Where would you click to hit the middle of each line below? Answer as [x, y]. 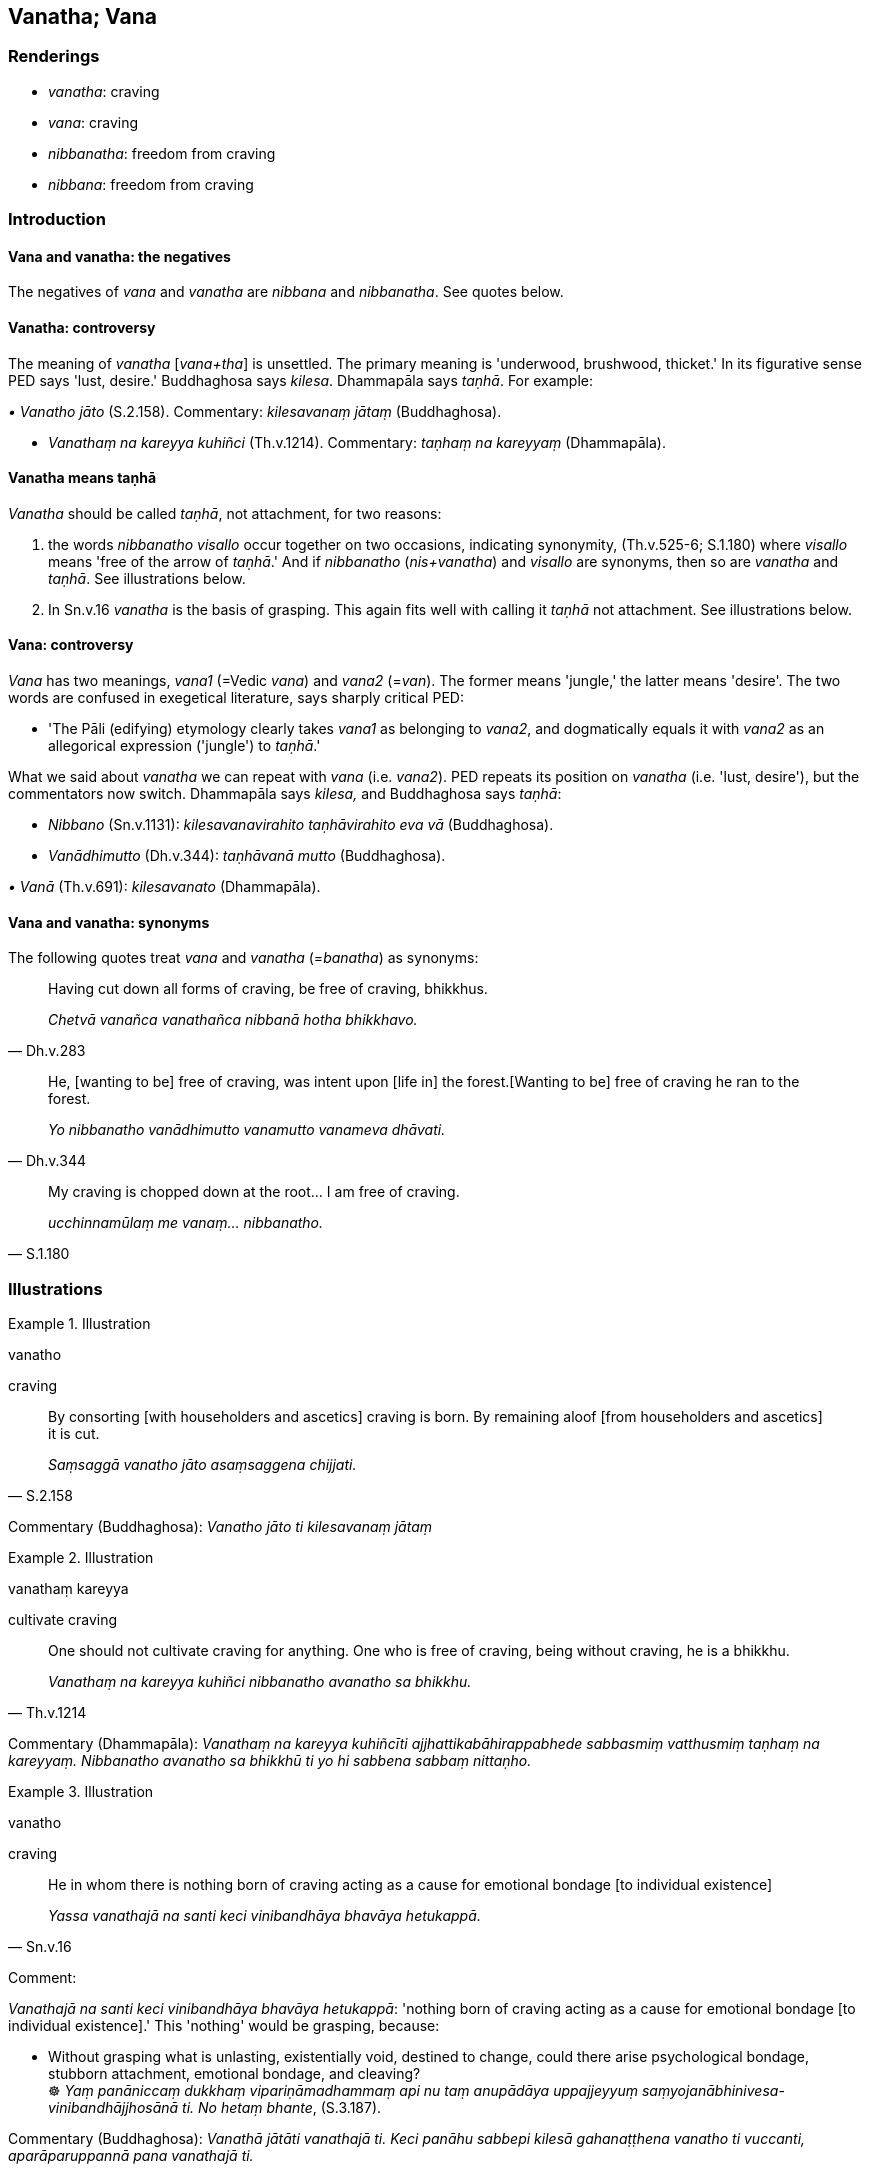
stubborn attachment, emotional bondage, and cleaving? [234, 2074]
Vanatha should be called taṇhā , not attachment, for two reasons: [225, 513]
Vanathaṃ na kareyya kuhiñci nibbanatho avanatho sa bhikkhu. [260, 1682]
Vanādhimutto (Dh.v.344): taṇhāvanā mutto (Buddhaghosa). [247, 856]
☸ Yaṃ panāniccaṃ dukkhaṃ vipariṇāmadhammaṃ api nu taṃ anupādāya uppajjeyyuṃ [343, 2091]
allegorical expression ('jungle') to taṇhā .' [184, 746]
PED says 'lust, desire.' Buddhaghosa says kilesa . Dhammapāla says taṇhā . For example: [300, 380]
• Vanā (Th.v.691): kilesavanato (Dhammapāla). [164, 887]
